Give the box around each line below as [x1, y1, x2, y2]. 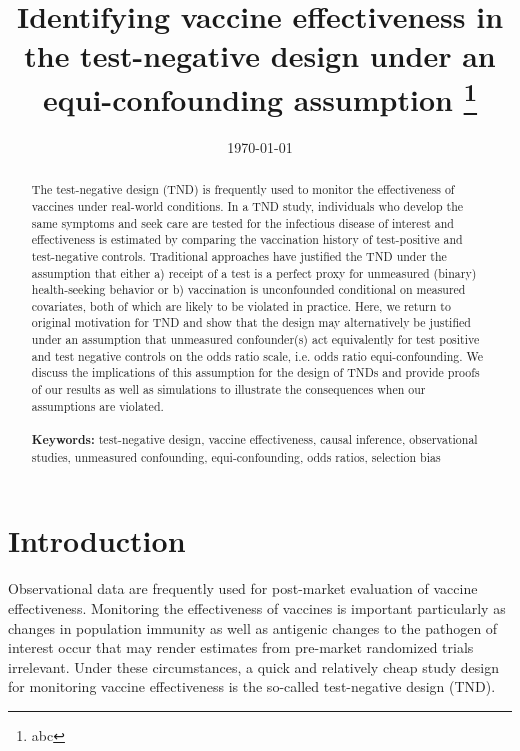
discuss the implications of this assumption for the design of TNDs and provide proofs [31, 364, 480, 381]
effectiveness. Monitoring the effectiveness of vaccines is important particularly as [8, 597, 506, 618]
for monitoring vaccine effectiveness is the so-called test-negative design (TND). [8, 676, 496, 697]
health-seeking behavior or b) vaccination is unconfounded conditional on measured [31, 281, 466, 298]
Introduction [8, 520, 186, 561]
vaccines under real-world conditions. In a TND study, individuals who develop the [31, 197, 464, 214]
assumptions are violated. [31, 397, 164, 414]
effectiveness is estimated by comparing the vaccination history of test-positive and [31, 231, 463, 248]
